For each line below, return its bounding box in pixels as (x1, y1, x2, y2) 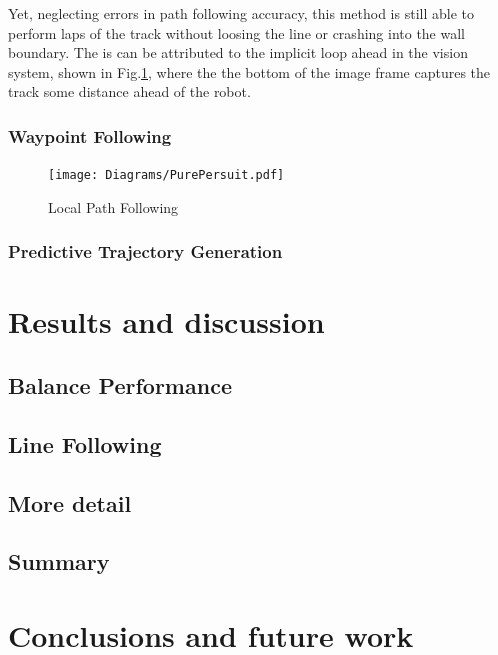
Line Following (8, 428, 162, 459)
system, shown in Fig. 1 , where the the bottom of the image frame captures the (8, 61, 491, 82)
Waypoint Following (8, 123, 172, 148)
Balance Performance (8, 370, 232, 401)
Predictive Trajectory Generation (8, 239, 283, 264)
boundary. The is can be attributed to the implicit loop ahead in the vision (8, 42, 468, 63)
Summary (8, 546, 110, 577)
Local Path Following (48, 196, 179, 217)
